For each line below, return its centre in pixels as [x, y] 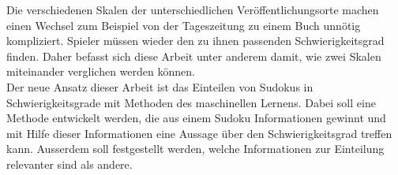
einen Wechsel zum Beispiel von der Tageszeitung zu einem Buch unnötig [184, 25]
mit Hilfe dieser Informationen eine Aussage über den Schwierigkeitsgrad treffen [199, 133]
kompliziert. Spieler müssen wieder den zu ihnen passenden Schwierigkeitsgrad [195, 41]
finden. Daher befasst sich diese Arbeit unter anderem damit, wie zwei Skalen [194, 56]
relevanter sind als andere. [69, 164]
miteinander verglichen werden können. [101, 71]
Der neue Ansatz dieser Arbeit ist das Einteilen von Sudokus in [160, 86]
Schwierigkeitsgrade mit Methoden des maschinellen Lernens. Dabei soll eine [191, 102]
